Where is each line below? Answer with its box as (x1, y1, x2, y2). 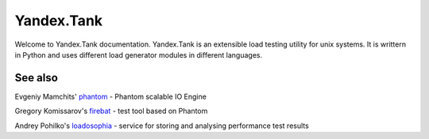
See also (14, 71, 59, 85)
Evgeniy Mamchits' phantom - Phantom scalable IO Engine (14, 92, 207, 101)
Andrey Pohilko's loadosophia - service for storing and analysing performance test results (14, 121, 309, 130)
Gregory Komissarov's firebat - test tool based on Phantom (14, 107, 208, 116)
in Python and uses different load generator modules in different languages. (14, 50, 262, 59)
